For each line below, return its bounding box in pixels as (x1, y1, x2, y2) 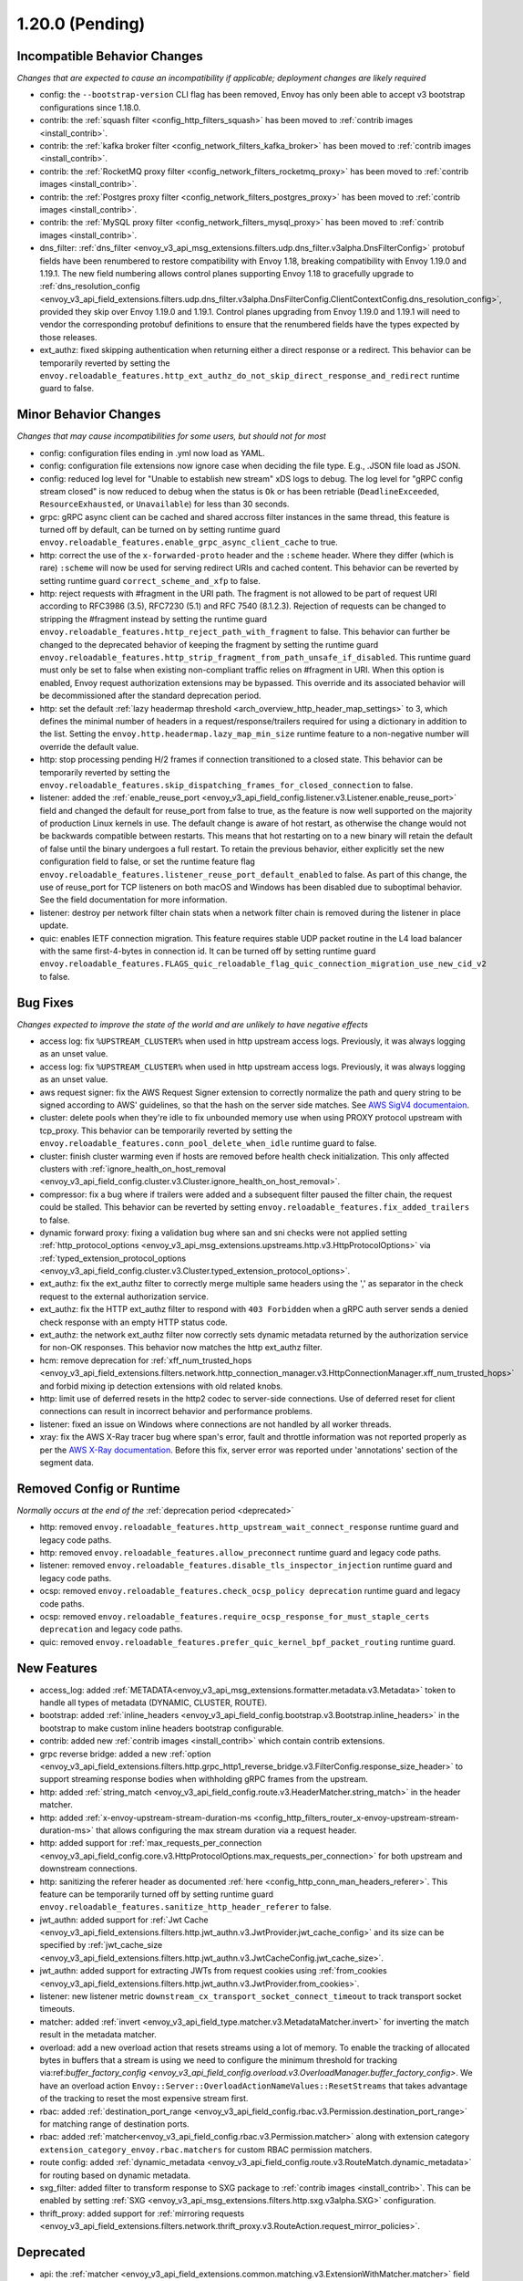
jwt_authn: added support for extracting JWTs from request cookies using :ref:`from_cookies (39, 1965, 387, 1976)
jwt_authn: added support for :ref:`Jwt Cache (39, 1914, 209, 1925)
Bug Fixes (16, 995, 75, 1010)
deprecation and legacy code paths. (39, 1624, 183, 1635)
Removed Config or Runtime (16, 1481, 180, 1496)
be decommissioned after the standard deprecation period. (39, 690, 261, 702)
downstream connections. (39, 1863, 138, 1874)
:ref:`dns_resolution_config (39, 281, 140, 292)
